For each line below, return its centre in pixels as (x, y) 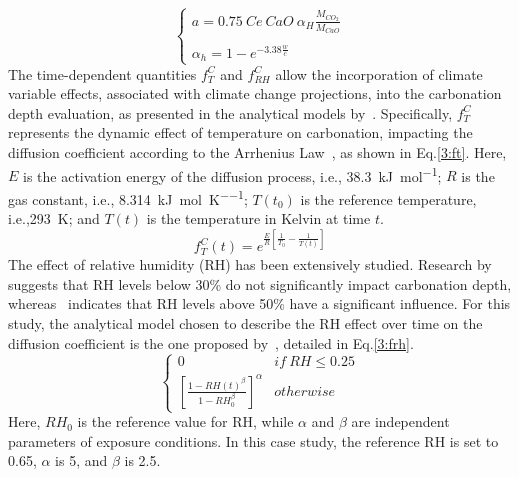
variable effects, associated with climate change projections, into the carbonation (255, 93)
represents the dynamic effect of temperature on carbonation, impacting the (240, 132)
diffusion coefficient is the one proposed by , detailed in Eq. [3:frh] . (211, 342)
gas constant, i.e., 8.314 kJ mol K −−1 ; (128, 197)
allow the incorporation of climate (379, 73)
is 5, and (81, 460)
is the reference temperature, (388, 198)
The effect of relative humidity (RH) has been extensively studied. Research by (250, 264)
